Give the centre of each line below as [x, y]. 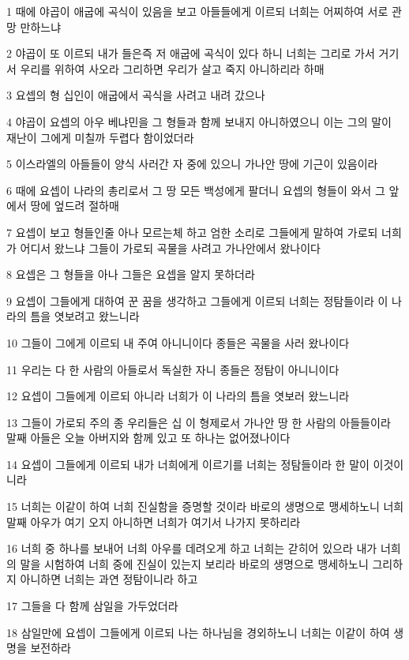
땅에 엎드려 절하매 [75, 206]
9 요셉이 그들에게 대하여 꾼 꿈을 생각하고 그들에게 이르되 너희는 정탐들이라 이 [197, 300]
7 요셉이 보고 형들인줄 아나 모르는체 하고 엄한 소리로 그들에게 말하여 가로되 [192, 232]
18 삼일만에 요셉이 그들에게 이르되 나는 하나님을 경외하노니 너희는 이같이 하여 [198, 632]
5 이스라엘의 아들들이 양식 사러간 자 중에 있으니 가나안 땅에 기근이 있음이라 [192, 164]
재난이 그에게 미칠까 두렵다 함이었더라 [100, 137]
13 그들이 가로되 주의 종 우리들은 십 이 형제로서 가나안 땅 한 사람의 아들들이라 [199, 422]
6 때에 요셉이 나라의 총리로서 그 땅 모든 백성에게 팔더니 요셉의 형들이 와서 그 [196, 190]
